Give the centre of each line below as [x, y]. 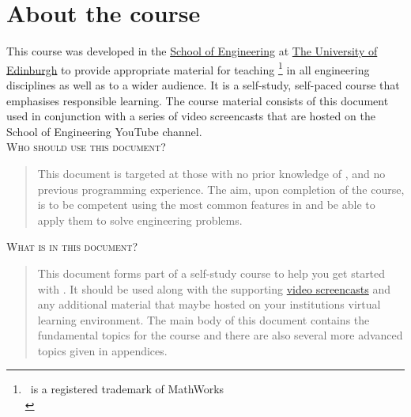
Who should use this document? [86, 147]
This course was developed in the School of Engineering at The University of [192, 51]
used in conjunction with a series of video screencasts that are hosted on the [191, 116]
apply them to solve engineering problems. [140, 220]
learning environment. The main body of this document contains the [204, 319]
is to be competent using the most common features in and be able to [206, 205]
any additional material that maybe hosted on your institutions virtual [209, 304]
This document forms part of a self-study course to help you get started [211, 273]
